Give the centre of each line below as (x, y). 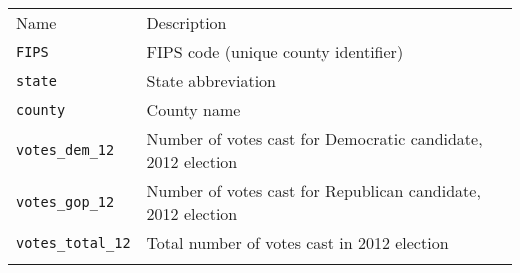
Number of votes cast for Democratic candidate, (314, 138)
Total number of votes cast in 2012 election (297, 242)
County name (193, 109)
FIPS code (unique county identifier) (275, 51)
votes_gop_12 (65, 202)
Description (186, 22)
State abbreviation (211, 80)
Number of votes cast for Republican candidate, (313, 190)
